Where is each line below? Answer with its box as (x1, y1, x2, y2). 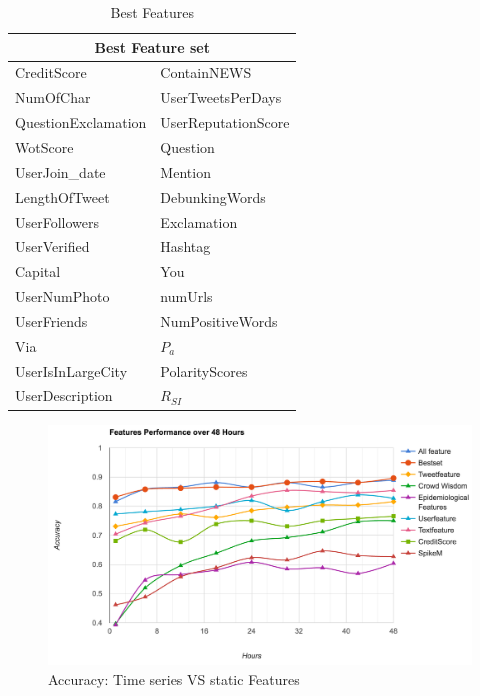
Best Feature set (94, 36, 210, 57)
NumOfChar (15, 87, 91, 108)
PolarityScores (160, 360, 248, 381)
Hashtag (160, 236, 211, 257)
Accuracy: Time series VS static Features (48, 668, 300, 689)
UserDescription (15, 385, 113, 406)
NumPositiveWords (160, 310, 278, 331)
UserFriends (15, 310, 88, 331)
